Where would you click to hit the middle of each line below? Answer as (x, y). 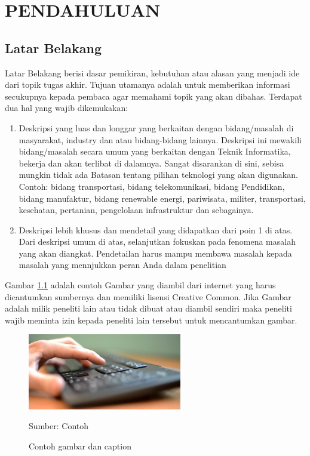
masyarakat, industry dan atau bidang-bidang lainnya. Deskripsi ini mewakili (160, 139)
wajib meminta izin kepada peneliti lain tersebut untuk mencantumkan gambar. (151, 320)
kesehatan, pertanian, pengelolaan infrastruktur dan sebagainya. (136, 210)
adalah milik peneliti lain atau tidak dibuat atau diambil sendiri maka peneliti (148, 308)
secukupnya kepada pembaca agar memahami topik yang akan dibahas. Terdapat (154, 96)
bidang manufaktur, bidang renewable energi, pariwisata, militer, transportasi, (162, 198)
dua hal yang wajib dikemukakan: (67, 108)
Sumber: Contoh (59, 426)
